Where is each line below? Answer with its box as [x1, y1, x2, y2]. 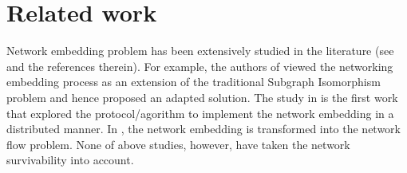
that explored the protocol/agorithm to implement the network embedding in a [6, 104, 394, 121]
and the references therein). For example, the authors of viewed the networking [6, 57, 393, 74]
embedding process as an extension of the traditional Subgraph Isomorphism [6, 73, 381, 90]
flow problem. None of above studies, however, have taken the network [6, 136, 350, 152]
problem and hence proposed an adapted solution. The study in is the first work [6, 88, 398, 105]
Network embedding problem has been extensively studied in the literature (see [6, 42, 394, 59]
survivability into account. [6, 151, 134, 168]
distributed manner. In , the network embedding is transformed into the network [6, 120, 401, 137]
